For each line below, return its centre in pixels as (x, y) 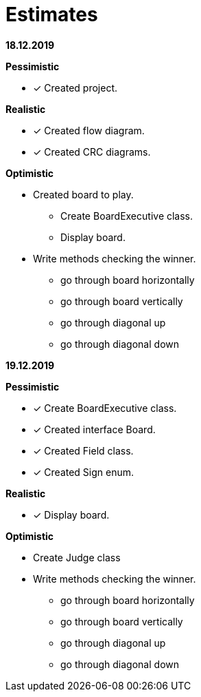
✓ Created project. (75, 87)
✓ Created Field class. (83, 450)
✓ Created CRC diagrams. (92, 152)
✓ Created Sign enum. (84, 472)
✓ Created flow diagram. (89, 130)
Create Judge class (77, 557)
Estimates (52, 14)
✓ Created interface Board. (94, 429)
